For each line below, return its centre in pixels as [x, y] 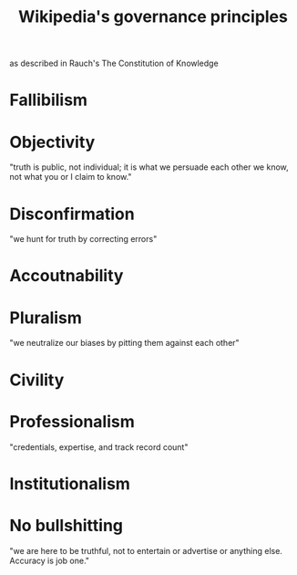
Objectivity [52, 142]
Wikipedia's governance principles [153, 17]
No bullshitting [67, 525]
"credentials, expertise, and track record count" [99, 447]
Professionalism [72, 421]
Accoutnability [67, 276]
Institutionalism [70, 483]
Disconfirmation [72, 214]
